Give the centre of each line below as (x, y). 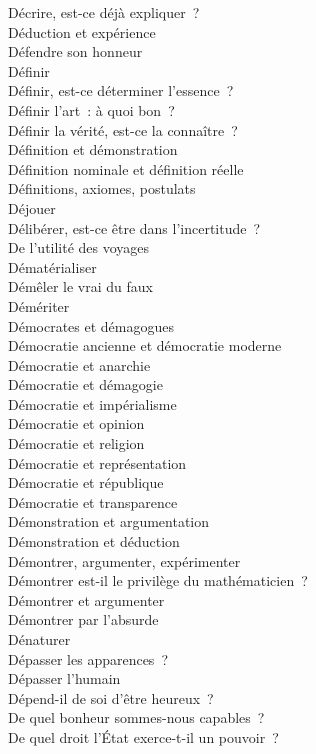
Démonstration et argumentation (109, 521)
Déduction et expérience (82, 31)
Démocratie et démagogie (85, 384)
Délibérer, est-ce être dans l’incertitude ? (134, 227)
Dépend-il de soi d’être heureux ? (111, 697)
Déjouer (32, 207)
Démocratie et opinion (76, 423)
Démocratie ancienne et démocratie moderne (145, 345)
